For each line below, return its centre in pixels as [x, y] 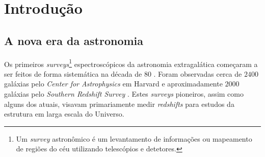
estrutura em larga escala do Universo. [64, 114]
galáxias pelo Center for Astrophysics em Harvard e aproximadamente [113, 84]
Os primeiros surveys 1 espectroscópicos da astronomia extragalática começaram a [131, 63]
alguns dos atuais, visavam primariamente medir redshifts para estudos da [119, 104]
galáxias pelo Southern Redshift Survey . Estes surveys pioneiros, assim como [124, 94]
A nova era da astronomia [74, 40]
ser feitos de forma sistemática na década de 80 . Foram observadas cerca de [123, 73]
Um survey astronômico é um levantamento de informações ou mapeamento [134, 138]
